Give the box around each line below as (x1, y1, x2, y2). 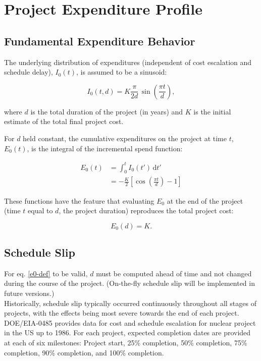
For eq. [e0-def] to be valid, (4, 268, 88, 278)
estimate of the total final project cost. (4, 116, 124, 127)
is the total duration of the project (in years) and (30, 106, 183, 116)
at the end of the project (167, 195, 243, 206)
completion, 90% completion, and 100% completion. (4, 347, 164, 357)
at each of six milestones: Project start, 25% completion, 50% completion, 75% (4, 337, 247, 348)
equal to (28, 205, 53, 216)
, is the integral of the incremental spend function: (27, 143, 183, 153)
